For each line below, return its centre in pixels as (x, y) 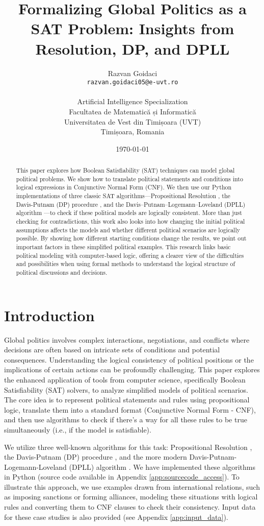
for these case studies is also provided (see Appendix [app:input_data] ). (116, 517)
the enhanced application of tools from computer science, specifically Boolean (125, 379)
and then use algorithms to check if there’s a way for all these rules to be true (126, 420)
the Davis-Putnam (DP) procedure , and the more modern (96, 457)
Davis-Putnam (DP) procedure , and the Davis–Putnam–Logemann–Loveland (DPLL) (131, 204)
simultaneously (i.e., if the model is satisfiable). (78, 429)
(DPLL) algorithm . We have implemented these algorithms (162, 467)
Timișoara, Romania (133, 131)
